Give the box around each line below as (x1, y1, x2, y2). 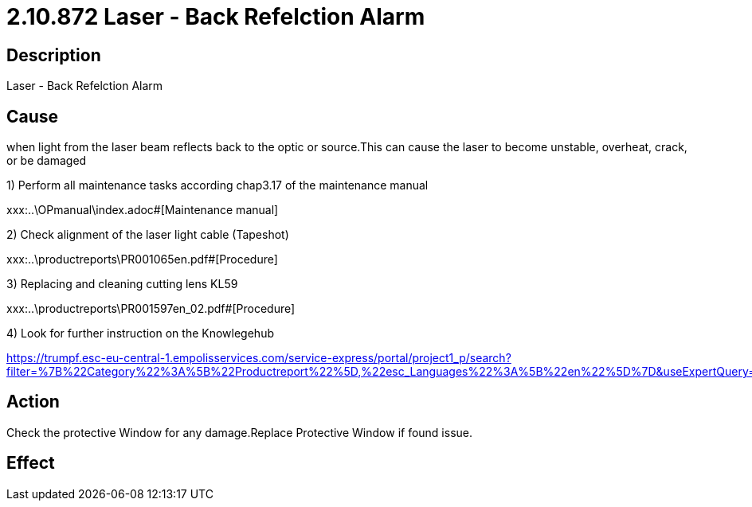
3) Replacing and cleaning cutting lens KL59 (6, 277, 238, 291)
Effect (6, 453, 55, 474)
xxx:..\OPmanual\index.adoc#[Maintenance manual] (6, 203, 279, 217)
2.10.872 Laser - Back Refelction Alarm (6, 3, 425, 30)
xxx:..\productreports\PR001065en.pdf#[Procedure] (6, 252, 278, 267)
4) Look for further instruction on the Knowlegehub (6, 326, 274, 341)
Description (6, 45, 101, 65)
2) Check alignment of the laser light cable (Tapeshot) (6, 228, 289, 242)
